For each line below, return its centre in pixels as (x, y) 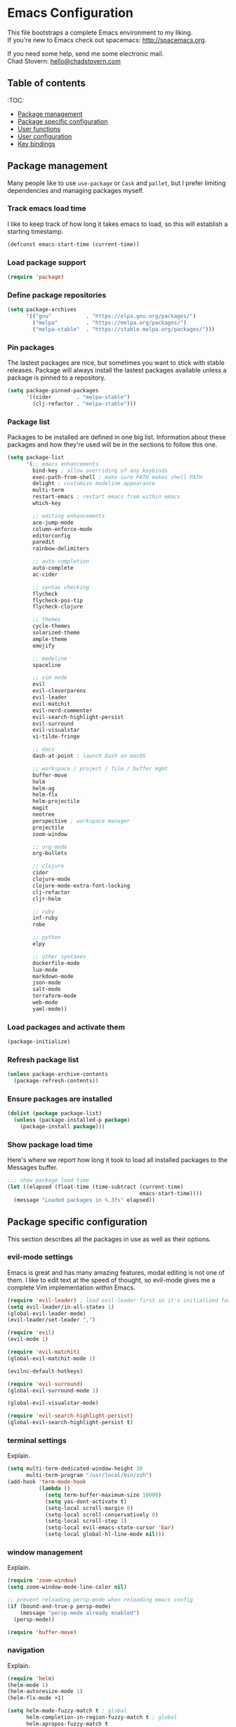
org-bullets (50, 854)
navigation (26, 1650)
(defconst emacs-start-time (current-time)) (73, 244)
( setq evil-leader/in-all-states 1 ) (61, 1307)
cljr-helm (47, 899)
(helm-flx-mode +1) (36, 1698)
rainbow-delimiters (61, 549)
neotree (44, 815)
